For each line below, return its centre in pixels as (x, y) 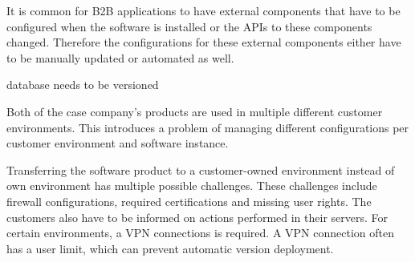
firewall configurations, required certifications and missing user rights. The (189, 201)
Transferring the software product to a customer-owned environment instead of (201, 169)
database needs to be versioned (83, 85)
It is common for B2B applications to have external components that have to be (203, 10)
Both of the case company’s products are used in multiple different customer (195, 111)
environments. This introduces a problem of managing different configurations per (208, 127)
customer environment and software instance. (118, 143)
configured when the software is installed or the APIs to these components (189, 26)
